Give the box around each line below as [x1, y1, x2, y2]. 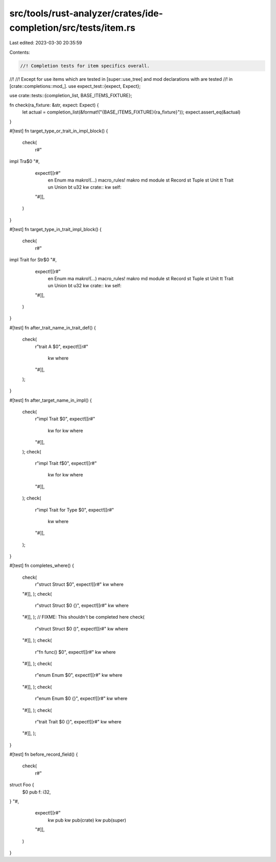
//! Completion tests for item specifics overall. [20, 63, 150, 69]
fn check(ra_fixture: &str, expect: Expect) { [9, 102, 99, 108]
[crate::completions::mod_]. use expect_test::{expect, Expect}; [9, 83, 141, 89]
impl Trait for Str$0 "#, [9, 257, 57, 263]
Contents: [9, 49, 30, 55]
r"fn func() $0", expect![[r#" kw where [35, 649, 116, 655]
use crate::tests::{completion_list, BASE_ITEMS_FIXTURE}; [9, 93, 132, 99]
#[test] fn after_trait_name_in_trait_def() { [9, 325, 96, 331]
